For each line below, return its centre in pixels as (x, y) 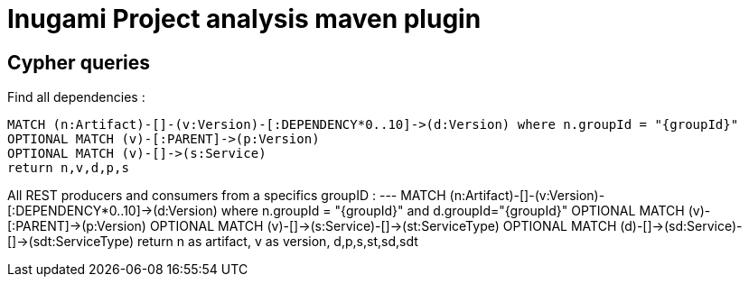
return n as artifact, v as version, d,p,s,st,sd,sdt (278, 242)
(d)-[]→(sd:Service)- (681, 226)
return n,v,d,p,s (68, 168)
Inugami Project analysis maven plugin (244, 19)
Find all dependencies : (76, 97)
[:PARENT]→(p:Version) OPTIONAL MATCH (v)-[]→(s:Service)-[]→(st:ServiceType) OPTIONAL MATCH (312, 226)
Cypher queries (79, 62)
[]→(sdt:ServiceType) (71, 242)
